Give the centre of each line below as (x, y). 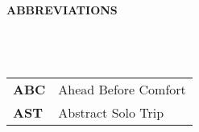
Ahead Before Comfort (122, 90)
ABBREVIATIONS (62, 10)
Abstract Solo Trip (111, 113)
